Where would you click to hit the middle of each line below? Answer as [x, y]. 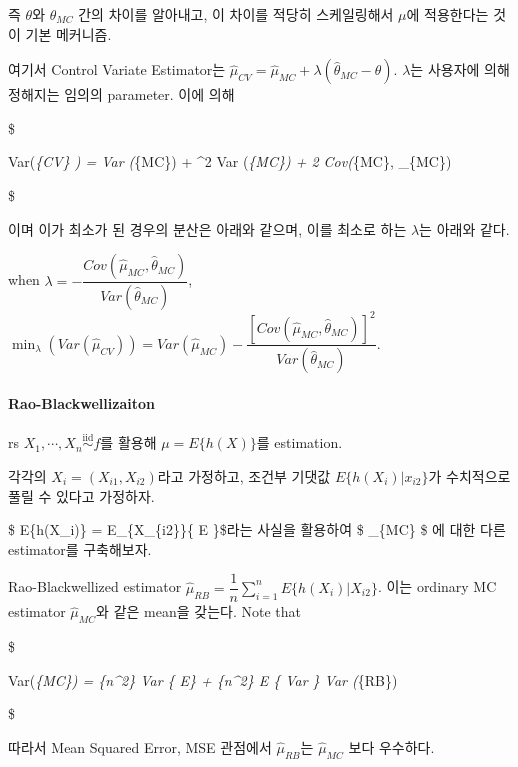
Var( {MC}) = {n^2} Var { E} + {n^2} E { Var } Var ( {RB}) [203, 679]
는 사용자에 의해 [460, 69]
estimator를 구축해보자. [80, 548]
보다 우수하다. [391, 747]
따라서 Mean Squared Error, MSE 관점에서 [140, 747]
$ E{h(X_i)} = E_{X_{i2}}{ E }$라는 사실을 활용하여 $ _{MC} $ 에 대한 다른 [257, 529]
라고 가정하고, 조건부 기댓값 [244, 476]
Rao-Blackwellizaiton [81, 403]
